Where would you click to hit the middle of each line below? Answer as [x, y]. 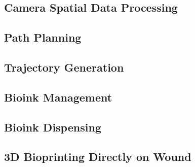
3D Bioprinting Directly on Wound [98, 157]
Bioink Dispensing [53, 127]
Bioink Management [58, 97]
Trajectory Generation [64, 67]
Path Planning [43, 37]
